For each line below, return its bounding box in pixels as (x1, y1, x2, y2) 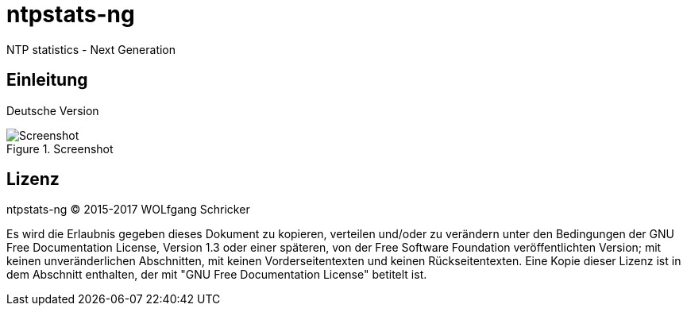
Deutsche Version (6, 103, 99, 117)
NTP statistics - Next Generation (6, 42, 176, 56)
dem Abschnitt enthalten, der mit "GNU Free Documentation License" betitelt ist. (6, 268, 427, 282)
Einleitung (6, 70, 88, 91)
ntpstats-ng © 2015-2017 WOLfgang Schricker (6, 202, 250, 217)
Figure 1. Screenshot (6, 141, 114, 156)
